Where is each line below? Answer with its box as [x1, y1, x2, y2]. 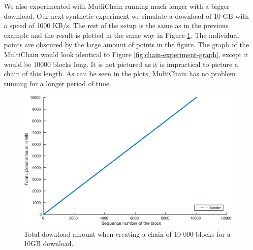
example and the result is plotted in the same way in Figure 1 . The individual [4, 30, 239, 40]
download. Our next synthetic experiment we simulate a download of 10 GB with [4, 10, 249, 21]
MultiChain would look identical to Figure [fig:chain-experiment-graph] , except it [4, 49, 249, 59]
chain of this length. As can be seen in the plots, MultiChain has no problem [4, 68, 236, 79]
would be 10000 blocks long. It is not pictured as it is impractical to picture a [4, 59, 238, 69]
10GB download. [24, 238, 74, 249]
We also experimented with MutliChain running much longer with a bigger [4, 1, 230, 11]
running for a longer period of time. [4, 78, 111, 88]
